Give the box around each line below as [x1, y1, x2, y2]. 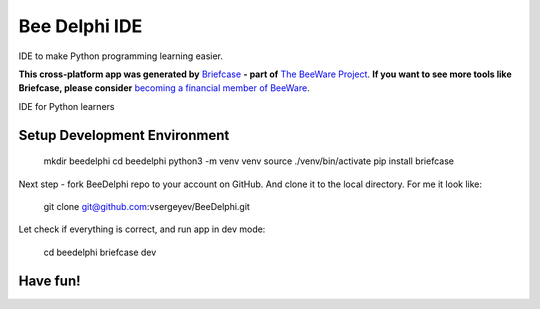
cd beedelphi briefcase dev [43, 246, 157, 258]
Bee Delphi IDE [18, 15, 143, 37]
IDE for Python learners [18, 100, 115, 112]
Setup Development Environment [18, 126, 230, 144]
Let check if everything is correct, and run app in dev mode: [18, 223, 266, 235]
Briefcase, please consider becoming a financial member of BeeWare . [18, 82, 310, 94]
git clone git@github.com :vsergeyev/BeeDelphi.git [43, 200, 250, 212]
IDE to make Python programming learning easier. [18, 50, 224, 62]
